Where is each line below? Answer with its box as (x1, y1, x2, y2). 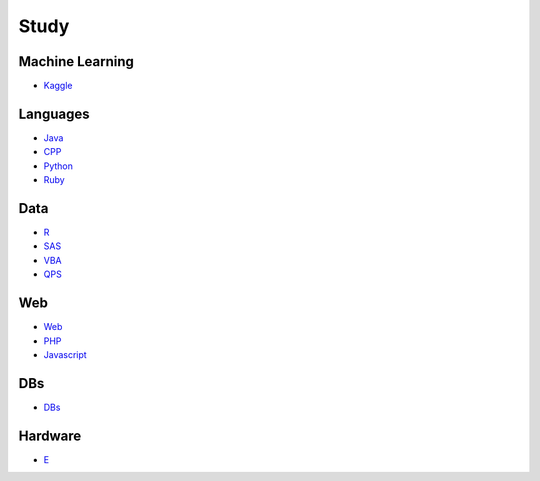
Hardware (18, 427, 82, 444)
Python (43, 160, 74, 172)
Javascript (43, 348, 87, 360)
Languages (18, 105, 90, 122)
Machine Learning (18, 53, 135, 70)
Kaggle (43, 80, 73, 92)
